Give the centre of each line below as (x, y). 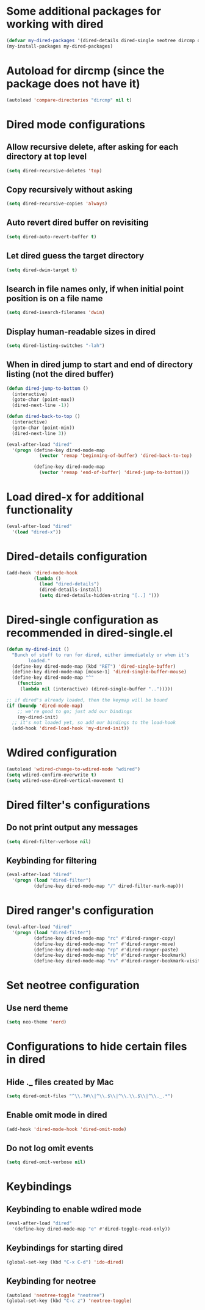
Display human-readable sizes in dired (81, 331)
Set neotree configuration (73, 986)
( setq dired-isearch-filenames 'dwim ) (56, 313)
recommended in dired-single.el (90, 633)
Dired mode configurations (76, 124)
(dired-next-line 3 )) (39, 433)
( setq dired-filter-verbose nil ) (49, 841)
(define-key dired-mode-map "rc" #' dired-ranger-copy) (104, 938)
